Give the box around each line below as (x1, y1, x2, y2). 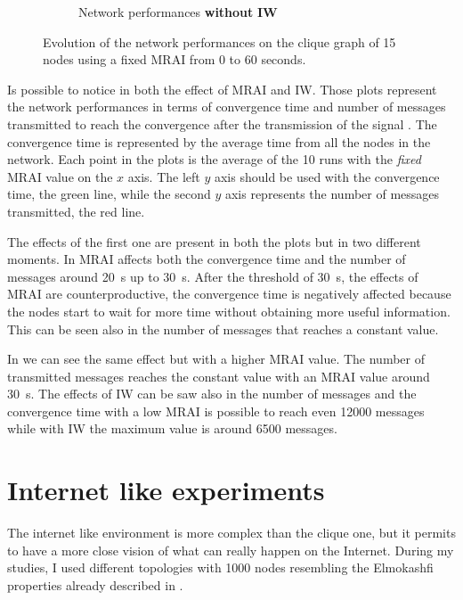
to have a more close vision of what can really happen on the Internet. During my (7, 540, 454, 559)
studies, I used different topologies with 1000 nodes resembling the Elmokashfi (7, 558, 434, 577)
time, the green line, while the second (7, 185, 211, 203)
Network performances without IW (78, 3, 278, 21)
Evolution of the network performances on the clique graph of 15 (43, 32, 396, 51)
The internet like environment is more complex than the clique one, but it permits (7, 523, 456, 542)
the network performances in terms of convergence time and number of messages (7, 97, 446, 116)
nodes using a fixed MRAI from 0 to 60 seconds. (43, 50, 306, 69)
